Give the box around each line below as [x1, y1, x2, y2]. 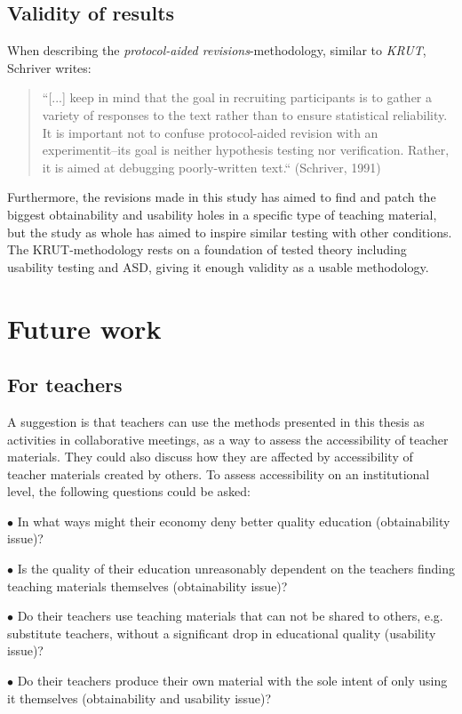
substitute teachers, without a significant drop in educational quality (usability [7, 623, 436, 642]
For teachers [7, 371, 123, 398]
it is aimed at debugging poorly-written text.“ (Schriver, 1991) [42, 157, 381, 176]
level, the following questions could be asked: [7, 482, 251, 501]
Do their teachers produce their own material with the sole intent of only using [17, 671, 448, 690]
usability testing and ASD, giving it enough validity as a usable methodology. [7, 257, 429, 276]
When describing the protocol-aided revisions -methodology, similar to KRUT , [7, 41, 426, 60]
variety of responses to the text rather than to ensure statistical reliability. [42, 105, 448, 124]
